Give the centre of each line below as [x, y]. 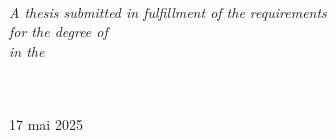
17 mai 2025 [46, 123]
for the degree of [58, 31]
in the [27, 50]
